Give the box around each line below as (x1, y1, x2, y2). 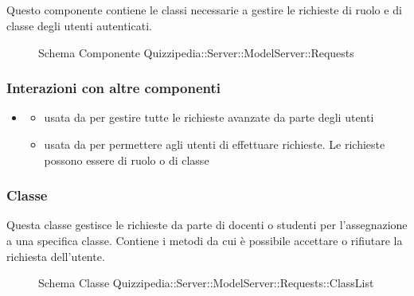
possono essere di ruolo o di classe (44, 151, 209, 168)
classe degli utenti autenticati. (6, 17, 152, 33)
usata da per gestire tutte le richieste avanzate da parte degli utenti (44, 109, 374, 126)
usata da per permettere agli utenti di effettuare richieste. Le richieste (44, 135, 385, 152)
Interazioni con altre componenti (6, 78, 221, 98)
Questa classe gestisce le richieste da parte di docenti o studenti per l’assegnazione (6, 216, 408, 233)
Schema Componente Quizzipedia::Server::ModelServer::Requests (38, 44, 354, 60)
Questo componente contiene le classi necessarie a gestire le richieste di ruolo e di (6, 2, 402, 18)
